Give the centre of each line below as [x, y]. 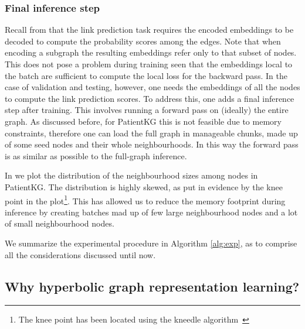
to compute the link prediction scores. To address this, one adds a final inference [150, 98]
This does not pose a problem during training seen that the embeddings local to [149, 64]
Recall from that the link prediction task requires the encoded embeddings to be [149, 30]
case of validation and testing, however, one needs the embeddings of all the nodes [152, 87]
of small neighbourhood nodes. [60, 223]
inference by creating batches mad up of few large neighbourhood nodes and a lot [151, 212]
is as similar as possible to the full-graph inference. [96, 155]
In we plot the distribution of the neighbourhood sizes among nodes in [131, 175]
